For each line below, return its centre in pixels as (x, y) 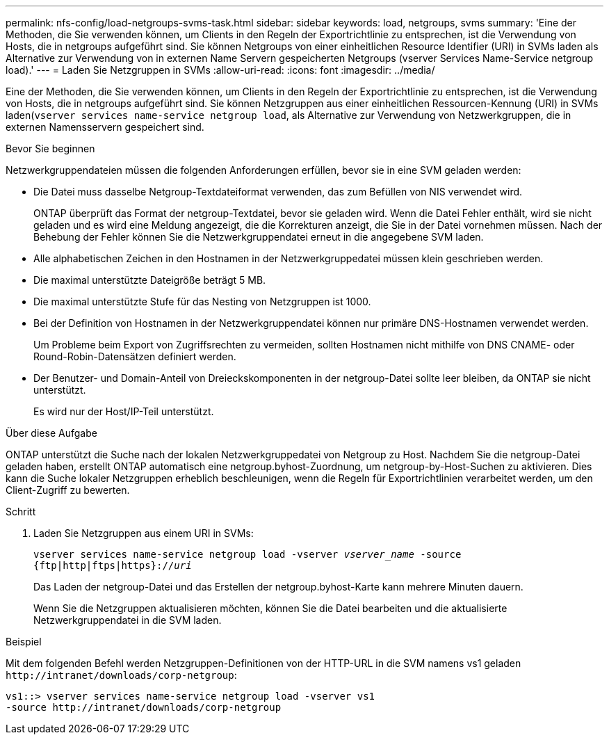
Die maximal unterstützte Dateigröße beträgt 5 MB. (150, 280)
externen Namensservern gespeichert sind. (105, 127)
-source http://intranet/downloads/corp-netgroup (144, 707)
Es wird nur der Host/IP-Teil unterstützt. (124, 411)
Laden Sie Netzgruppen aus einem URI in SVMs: (144, 533)
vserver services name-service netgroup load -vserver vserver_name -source (247, 554)
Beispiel (24, 642)
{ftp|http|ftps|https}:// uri (113, 565)
